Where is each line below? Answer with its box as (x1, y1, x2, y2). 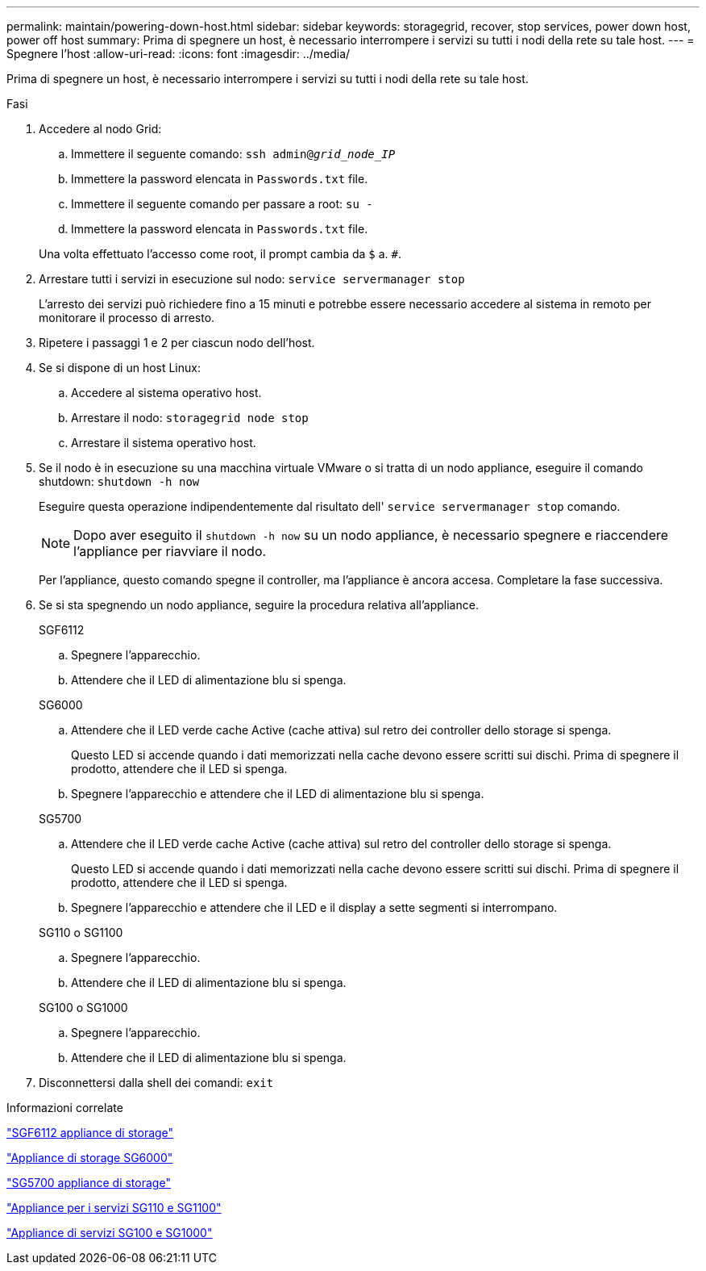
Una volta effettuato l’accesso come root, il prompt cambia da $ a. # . (39, 247, 402, 261)
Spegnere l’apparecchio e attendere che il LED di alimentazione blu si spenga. (71, 787, 484, 801)
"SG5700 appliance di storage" (6, 1176, 171, 1189)
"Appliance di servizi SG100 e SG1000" (6, 1226, 213, 1240)
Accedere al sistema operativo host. (71, 386, 262, 399)
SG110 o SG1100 (39, 926, 123, 939)
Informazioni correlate (6, 1101, 123, 1114)
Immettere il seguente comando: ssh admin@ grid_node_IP (71, 147, 396, 161)
